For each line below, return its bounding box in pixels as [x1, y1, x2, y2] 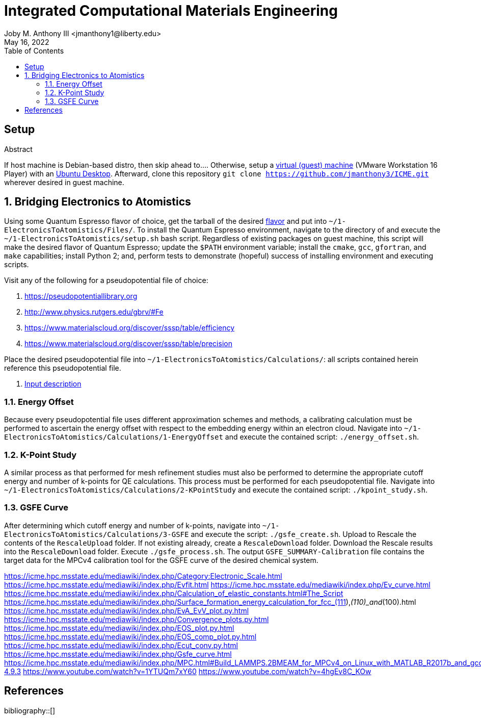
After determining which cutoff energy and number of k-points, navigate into [4, 521, 260, 530]
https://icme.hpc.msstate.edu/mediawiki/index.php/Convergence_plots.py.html [4, 614, 269, 624]
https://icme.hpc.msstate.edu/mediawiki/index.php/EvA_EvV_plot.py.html [4, 606, 249, 615]
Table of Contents [4, 46, 64, 55]
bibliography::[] [4, 706, 56, 715]
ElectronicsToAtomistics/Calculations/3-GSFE [4, 530, 189, 538]
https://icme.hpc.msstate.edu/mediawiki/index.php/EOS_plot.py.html [4, 623, 234, 632]
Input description [24, 379, 82, 389]
